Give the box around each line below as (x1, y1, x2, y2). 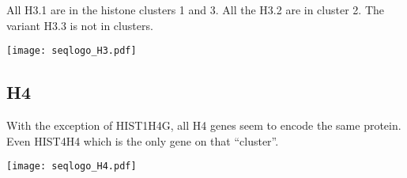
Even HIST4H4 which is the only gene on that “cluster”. (6, 132, 279, 149)
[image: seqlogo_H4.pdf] (6, 161, 137, 172)
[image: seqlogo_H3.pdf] (6, 45, 137, 57)
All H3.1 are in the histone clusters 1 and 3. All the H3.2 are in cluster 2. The (6, 2, 384, 17)
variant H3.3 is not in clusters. (6, 17, 153, 33)
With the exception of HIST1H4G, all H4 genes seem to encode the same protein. (6, 117, 401, 134)
